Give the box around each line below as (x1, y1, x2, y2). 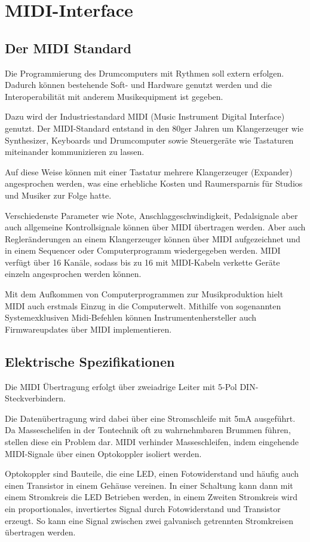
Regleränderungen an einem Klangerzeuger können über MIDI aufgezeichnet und (5, 232, 300, 245)
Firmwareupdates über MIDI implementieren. (5, 322, 172, 335)
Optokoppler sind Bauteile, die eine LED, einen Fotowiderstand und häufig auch (5, 467, 299, 480)
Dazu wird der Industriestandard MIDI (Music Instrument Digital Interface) (5, 110, 285, 123)
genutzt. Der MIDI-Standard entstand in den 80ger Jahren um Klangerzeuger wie (5, 121, 303, 134)
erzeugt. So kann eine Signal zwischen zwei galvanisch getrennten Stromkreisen (5, 514, 293, 526)
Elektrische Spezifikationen (5, 352, 175, 370)
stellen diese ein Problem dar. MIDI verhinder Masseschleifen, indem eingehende (5, 436, 299, 448)
